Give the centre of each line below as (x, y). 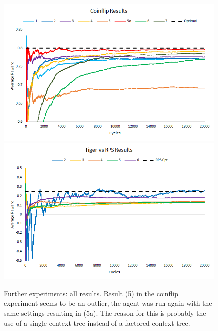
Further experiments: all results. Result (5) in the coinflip (91, 293)
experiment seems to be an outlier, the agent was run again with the (108, 303)
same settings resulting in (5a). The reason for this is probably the (105, 312)
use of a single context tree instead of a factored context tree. (97, 322)
